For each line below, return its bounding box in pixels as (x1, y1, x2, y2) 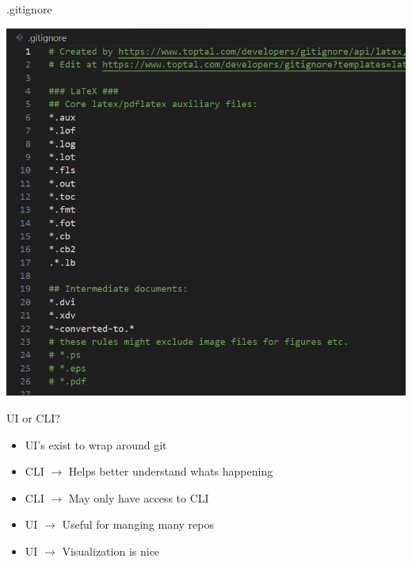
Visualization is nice (62, 542, 160, 559)
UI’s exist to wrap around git (25, 436, 167, 453)
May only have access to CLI (68, 489, 209, 506)
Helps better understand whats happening (68, 463, 273, 480)
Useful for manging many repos (62, 516, 214, 533)
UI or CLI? (6, 409, 60, 426)
